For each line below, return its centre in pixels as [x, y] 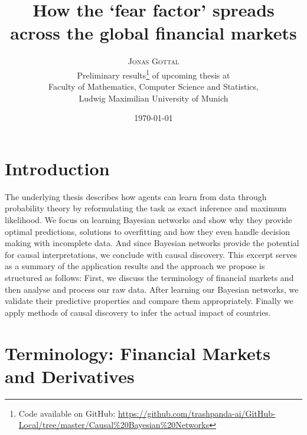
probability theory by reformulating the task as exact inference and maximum [146, 208]
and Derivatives [70, 376]
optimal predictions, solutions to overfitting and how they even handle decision [148, 231]
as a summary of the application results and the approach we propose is [135, 266]
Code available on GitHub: [67, 413]
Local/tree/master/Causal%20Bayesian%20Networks [114, 425]
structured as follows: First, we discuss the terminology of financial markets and [149, 278]
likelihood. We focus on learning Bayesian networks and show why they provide [148, 220]
